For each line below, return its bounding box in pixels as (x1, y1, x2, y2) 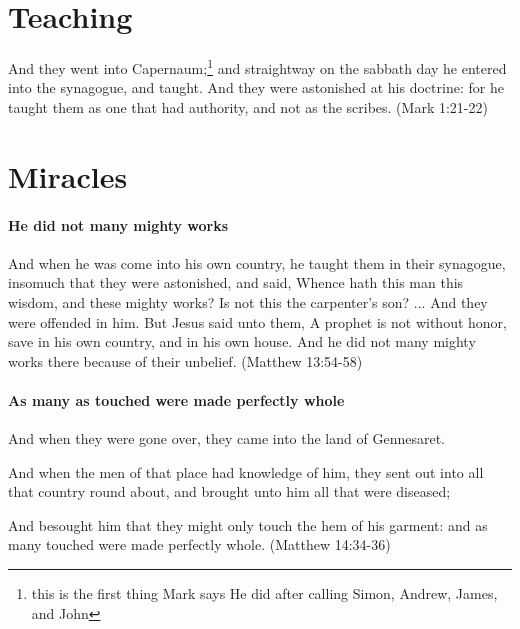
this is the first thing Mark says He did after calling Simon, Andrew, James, (31, 583, 498, 604)
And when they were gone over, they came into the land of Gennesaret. (8, 428, 445, 449)
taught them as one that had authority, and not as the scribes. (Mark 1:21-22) (8, 96, 488, 117)
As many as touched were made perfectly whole (8, 389, 345, 410)
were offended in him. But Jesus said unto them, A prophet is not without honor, (8, 311, 507, 332)
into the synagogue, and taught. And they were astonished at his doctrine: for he (8, 77, 504, 98)
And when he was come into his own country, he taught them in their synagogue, (8, 252, 506, 273)
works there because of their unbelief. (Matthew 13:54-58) (8, 350, 363, 371)
